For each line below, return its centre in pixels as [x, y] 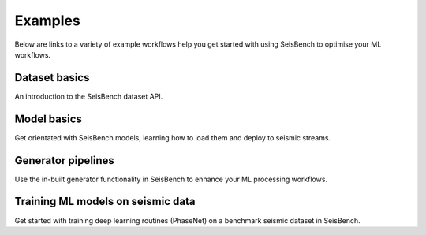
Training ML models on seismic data [105, 201]
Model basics [49, 119]
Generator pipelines [64, 160]
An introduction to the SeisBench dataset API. [89, 96]
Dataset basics [52, 78]
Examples [47, 21]
